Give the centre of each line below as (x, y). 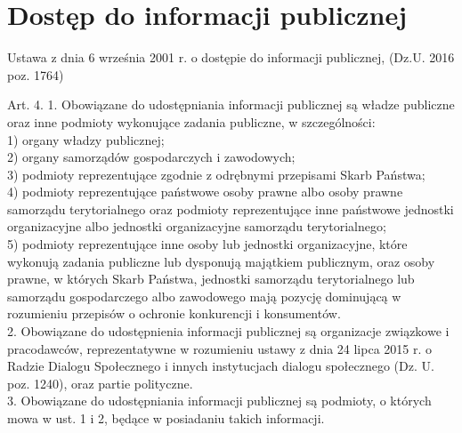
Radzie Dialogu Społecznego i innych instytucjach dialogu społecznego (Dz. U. (221, 366)
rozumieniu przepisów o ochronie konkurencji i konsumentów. (174, 313)
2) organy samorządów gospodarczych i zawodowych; (151, 157)
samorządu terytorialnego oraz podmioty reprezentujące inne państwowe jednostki (231, 208)
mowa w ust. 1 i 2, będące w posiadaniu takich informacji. (166, 418)
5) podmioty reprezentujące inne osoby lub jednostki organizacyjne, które (207, 244)
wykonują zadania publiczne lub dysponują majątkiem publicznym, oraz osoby (221, 261)
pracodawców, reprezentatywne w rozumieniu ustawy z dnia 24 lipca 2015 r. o (220, 348)
